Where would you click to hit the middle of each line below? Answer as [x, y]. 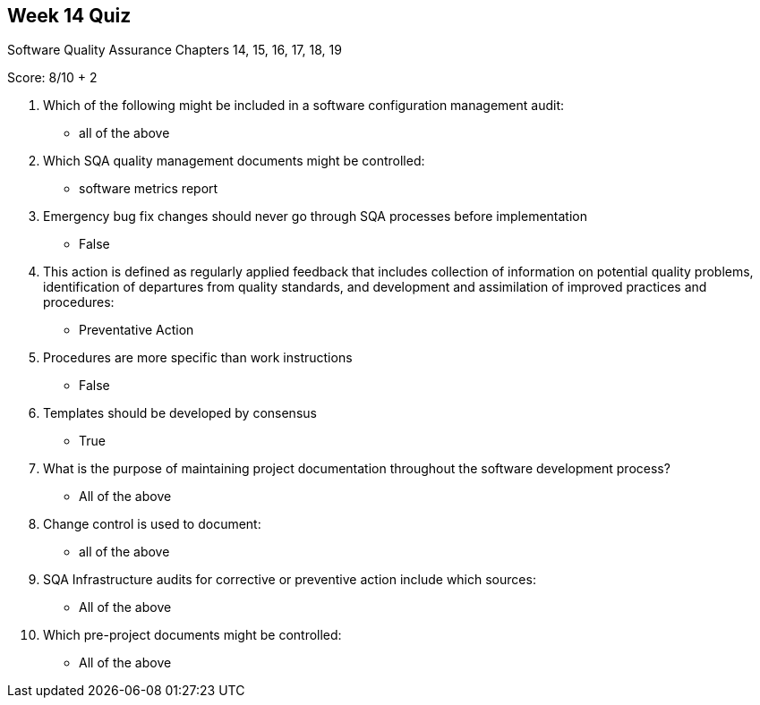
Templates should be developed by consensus [180, 413]
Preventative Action [137, 330]
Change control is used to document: [152, 524]
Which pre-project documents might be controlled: [192, 635]
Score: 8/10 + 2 [52, 78]
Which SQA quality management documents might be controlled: [234, 161]
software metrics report [149, 189]
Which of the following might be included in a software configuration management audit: [304, 106]
